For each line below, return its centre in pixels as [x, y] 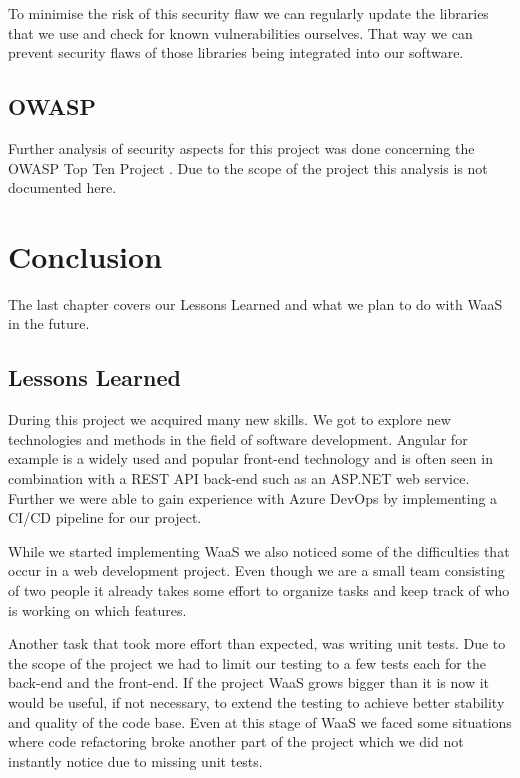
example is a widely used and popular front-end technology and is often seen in [250, 458]
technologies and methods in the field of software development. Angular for [238, 438]
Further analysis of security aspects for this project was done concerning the [241, 147]
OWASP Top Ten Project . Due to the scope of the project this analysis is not [248, 167]
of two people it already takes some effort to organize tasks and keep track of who [259, 590]
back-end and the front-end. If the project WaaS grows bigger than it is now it [248, 682]
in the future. [49, 323]
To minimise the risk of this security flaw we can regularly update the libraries [248, 13]
